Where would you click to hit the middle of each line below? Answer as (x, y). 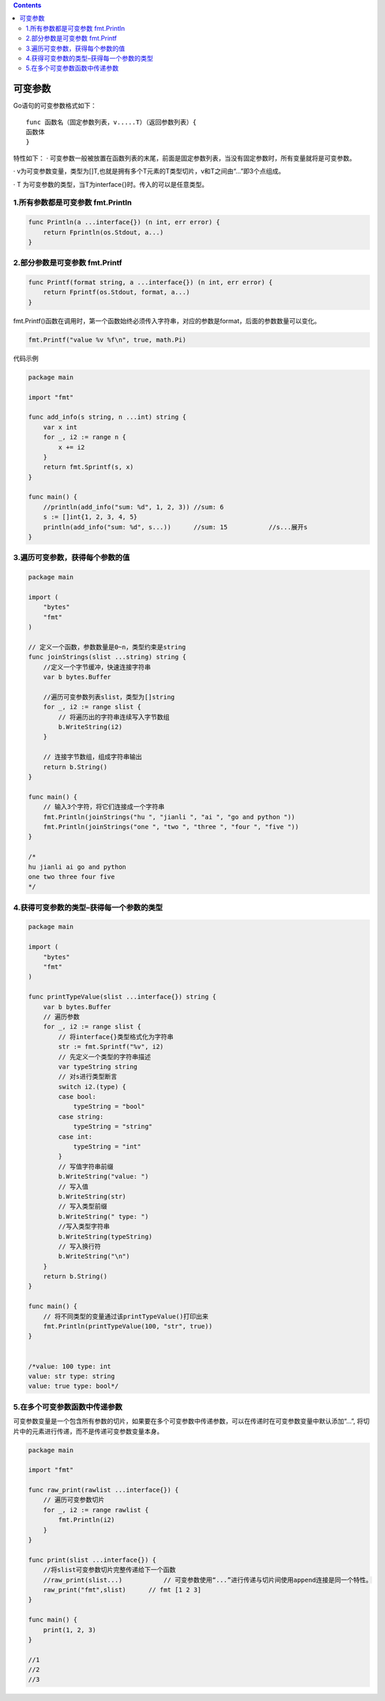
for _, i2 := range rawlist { (96, 1510)
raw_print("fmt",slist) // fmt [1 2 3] (122, 1590)
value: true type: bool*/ (73, 1386)
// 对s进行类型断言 (88, 1077)
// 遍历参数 (61, 1016)
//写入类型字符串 (84, 1227)
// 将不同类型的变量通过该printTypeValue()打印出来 (126, 1316)
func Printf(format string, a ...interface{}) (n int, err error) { (150, 283)
